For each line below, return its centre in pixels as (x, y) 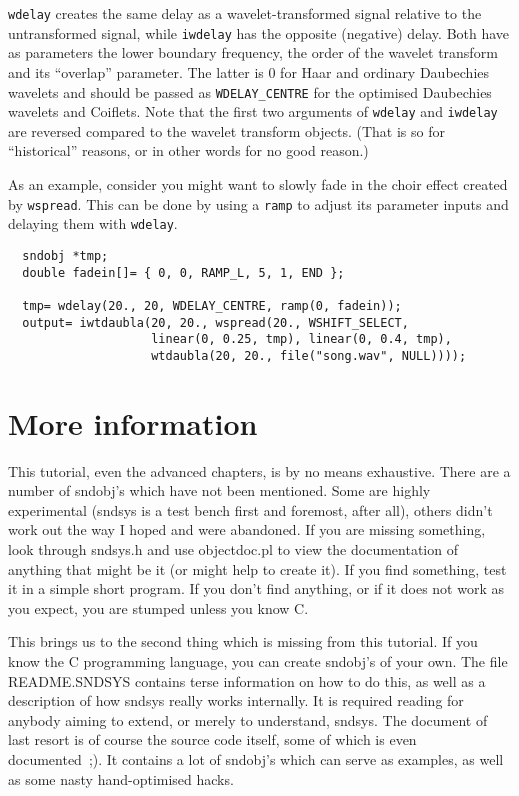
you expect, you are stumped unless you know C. (158, 607)
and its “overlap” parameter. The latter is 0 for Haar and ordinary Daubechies (249, 71)
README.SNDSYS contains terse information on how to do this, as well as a (247, 680)
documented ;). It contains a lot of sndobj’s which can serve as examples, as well (256, 758)
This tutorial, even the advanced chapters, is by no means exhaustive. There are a (259, 470)
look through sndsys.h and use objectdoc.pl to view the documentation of (233, 549)
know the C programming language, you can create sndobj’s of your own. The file (258, 660)
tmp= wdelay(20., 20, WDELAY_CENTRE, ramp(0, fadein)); (212, 305)
